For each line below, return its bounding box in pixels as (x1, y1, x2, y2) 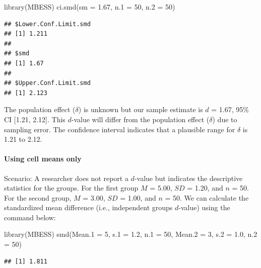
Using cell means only (4, 153, 82, 164)
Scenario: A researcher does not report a (4, 172, 128, 183)
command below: (4, 212, 56, 222)
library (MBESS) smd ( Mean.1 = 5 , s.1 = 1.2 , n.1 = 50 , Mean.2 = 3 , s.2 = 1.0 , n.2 (4, 229, 257, 239)
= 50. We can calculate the (165, 192, 249, 203)
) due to (212, 114, 237, 124)
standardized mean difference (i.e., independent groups (4, 202, 173, 213)
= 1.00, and (120, 192, 156, 203)
